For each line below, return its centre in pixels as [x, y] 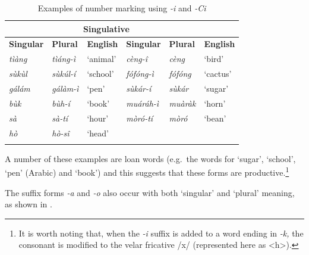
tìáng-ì [64, 59]
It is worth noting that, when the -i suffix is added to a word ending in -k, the [161, 233]
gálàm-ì [65, 88]
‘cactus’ [218, 74]
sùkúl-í [64, 74]
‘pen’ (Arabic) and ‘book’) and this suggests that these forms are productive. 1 [147, 172]
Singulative [106, 28]
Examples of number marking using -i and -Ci [122, 8]
